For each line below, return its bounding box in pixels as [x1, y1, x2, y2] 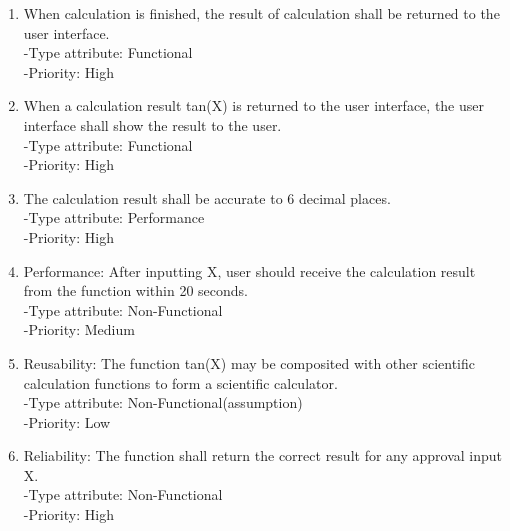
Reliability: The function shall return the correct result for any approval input [23, 445, 503, 466]
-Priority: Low [23, 411, 111, 432]
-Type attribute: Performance [23, 207, 205, 228]
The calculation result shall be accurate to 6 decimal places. [23, 187, 391, 208]
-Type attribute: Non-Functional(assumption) [23, 392, 303, 413]
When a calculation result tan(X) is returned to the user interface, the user [23, 95, 485, 116]
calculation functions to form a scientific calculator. [23, 372, 338, 393]
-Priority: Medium [23, 319, 135, 340]
